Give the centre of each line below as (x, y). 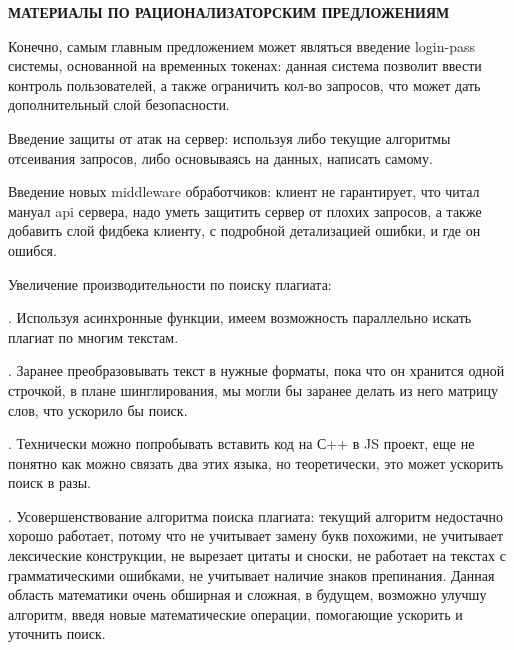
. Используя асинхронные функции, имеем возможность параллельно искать (240, 317)
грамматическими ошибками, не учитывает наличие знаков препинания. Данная (251, 574)
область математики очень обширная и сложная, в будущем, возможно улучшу (247, 594)
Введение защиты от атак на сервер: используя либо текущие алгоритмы (229, 137)
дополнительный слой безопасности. (119, 104)
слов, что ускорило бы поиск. (98, 409)
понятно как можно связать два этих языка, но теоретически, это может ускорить (256, 462)
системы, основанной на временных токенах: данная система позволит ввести (245, 65)
